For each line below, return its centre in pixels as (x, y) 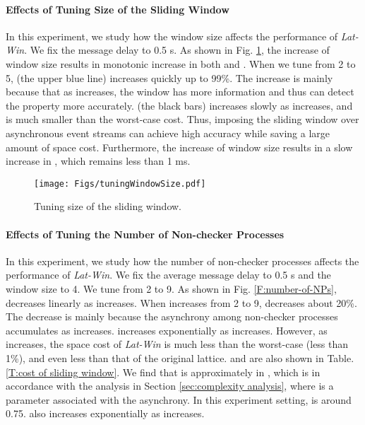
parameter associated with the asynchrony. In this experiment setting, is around (179, 399)
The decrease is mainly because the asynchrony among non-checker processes (172, 316)
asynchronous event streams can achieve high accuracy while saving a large (168, 133)
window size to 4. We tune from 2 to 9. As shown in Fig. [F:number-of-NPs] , (171, 288)
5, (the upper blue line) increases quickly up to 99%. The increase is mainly (169, 77)
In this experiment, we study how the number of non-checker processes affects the (182, 261)
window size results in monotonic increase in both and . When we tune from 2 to (181, 63)
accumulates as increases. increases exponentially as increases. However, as (167, 330)
